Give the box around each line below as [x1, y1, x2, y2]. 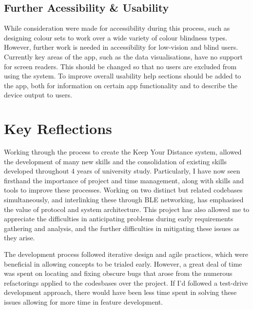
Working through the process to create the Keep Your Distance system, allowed [4, 147, 242, 157]
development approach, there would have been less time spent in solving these [4, 287, 237, 297]
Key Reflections [4, 118, 112, 138]
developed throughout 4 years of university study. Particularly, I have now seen [4, 166, 240, 176]
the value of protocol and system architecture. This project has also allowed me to [4, 204, 250, 214]
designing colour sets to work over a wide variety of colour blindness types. [4, 32, 227, 42]
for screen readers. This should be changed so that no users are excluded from [4, 61, 237, 71]
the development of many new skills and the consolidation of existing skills [4, 156, 227, 166]
